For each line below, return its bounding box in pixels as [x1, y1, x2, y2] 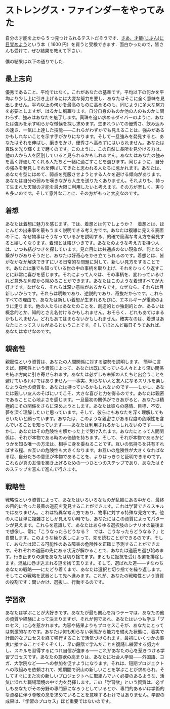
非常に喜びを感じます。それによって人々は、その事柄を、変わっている [14, 271, 159, 277]
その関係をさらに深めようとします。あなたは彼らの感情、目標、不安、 [18, 403, 164, 409]
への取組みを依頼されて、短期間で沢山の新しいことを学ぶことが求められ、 [5, 667, 160, 673]
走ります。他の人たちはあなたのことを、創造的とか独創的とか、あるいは [14, 303, 164, 309]
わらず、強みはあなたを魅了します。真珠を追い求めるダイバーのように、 [5, 114, 155, 120]
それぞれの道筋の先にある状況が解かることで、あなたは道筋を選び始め [13, 547, 160, 554]
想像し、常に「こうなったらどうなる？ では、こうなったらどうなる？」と [9, 528, 165, 535]
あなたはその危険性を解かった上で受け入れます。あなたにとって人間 [18, 428, 160, 434]
